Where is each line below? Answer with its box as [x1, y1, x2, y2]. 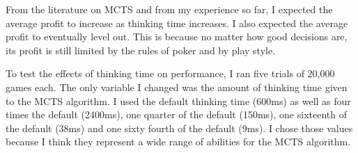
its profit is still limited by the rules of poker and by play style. [6, 42, 276, 57]
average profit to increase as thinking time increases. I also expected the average [6, 15, 348, 30]
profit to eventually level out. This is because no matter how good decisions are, [6, 29, 348, 44]
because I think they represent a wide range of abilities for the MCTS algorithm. [6, 134, 351, 149]
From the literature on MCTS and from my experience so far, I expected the [6, 2, 333, 16]
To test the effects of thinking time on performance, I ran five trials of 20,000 [6, 66, 335, 81]
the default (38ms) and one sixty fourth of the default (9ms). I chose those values [6, 120, 353, 135]
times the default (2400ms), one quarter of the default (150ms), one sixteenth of [6, 107, 347, 122]
